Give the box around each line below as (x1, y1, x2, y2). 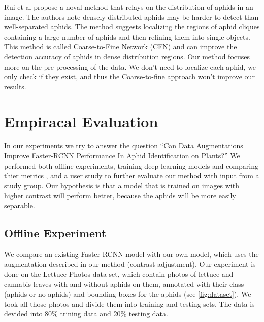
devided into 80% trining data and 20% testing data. (4, 308, 168, 319)
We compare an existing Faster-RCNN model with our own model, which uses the (4, 248, 259, 259)
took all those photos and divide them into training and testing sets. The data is (4, 298, 255, 309)
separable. (4, 200, 35, 211)
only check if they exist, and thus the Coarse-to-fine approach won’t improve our (4, 71, 255, 82)
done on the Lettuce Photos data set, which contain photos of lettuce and (4, 269, 234, 279)
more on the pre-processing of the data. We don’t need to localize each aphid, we (4, 61, 256, 72)
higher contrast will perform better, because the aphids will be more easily (4, 190, 236, 201)
